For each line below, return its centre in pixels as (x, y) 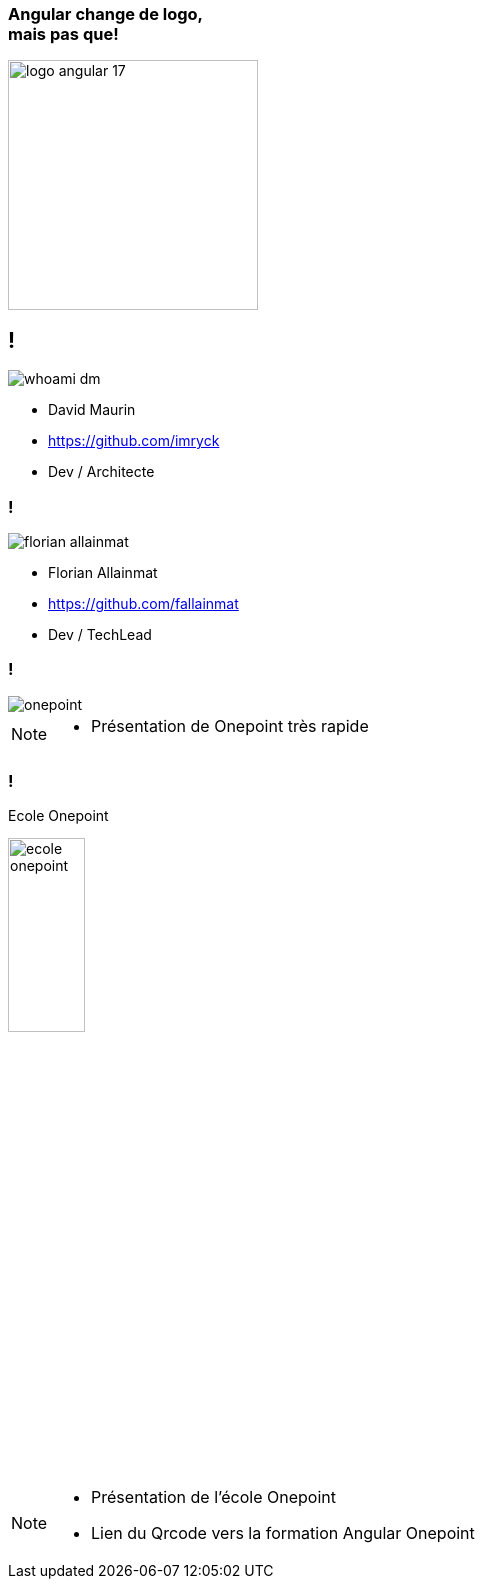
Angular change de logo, (106, 14)
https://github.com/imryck (134, 441)
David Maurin (92, 410)
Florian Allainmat (103, 572)
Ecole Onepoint (58, 816)
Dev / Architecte (101, 472)
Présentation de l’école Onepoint (213, 1497)
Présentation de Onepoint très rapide (230, 725)
